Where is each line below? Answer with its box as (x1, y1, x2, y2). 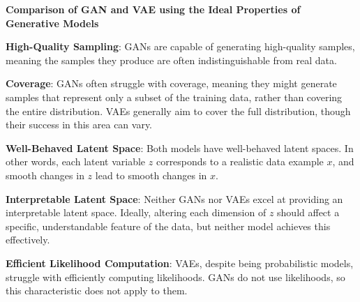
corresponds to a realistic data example (156, 154, 324, 169)
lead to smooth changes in (95, 167, 207, 182)
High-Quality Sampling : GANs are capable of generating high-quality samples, (6, 39, 355, 54)
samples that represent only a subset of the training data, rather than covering (6, 89, 343, 104)
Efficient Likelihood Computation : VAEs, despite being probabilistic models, (6, 255, 354, 270)
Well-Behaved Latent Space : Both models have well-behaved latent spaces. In (6, 140, 354, 155)
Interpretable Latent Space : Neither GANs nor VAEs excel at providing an (6, 191, 343, 206)
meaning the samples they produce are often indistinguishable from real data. (6, 52, 337, 67)
